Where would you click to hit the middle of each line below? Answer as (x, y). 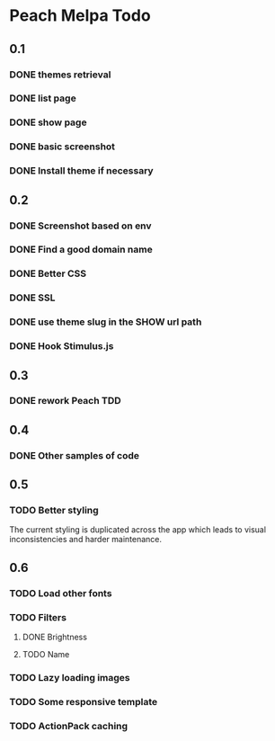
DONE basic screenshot (62, 147)
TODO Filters (38, 617)
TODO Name (46, 655)
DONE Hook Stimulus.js (62, 346)
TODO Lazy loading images (70, 677)
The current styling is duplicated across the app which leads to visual (138, 530)
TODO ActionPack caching (69, 726)
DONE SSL (32, 298)
